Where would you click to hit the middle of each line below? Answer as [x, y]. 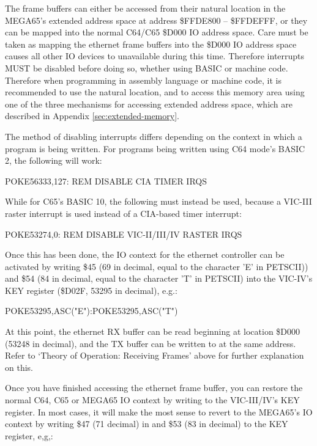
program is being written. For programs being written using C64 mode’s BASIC [155, 148]
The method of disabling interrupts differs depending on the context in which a [154, 136]
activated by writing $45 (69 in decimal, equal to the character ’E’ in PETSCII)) [157, 266]
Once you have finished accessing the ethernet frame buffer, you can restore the [154, 388]
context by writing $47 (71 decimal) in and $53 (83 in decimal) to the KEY [147, 424]
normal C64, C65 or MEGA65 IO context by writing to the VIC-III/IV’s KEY [152, 400]
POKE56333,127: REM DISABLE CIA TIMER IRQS [106, 181]
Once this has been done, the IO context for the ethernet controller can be [145, 254]
